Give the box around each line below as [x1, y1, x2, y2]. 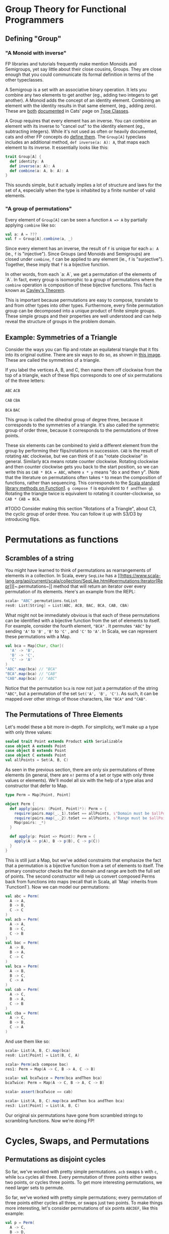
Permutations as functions [5, 534, 119, 546]
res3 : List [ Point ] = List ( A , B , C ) [5, 1103, 80, 1108]
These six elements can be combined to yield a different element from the [5, 442, 158, 448]
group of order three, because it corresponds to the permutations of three [5, 427, 158, 433]
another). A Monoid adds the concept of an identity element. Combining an [5, 97, 161, 103]
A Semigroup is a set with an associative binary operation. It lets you [5, 87, 147, 93]
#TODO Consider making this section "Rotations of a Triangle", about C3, [5, 506, 157, 512]
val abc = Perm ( [5, 893, 39, 899]
